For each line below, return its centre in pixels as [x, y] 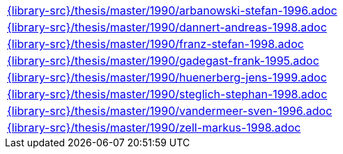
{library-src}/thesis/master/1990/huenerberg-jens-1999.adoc [167, 77]
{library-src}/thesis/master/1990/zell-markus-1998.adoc [154, 128]
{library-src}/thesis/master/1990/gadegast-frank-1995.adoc [163, 61]
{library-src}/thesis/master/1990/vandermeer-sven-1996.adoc [170, 111]
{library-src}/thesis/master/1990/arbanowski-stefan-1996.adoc [172, 10]
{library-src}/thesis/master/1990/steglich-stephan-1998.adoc [167, 94]
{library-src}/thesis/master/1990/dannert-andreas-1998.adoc [167, 27]
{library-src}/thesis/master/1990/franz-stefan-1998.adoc [155, 44]
